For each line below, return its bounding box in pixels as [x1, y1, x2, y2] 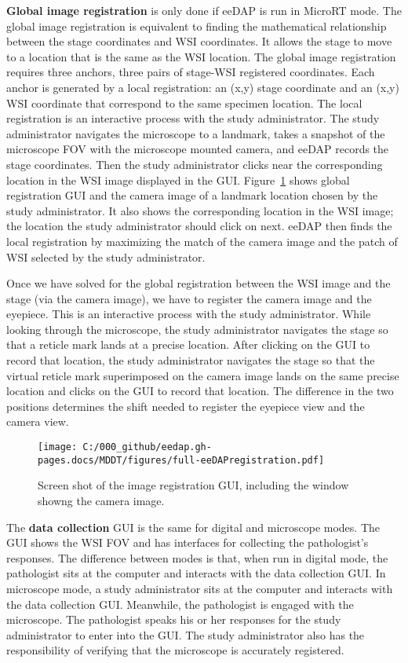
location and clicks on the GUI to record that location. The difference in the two [6, 383, 394, 399]
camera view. [6, 413, 69, 430]
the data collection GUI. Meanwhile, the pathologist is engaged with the [6, 595, 354, 612]
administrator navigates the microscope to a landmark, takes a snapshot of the [6, 125, 385, 141]
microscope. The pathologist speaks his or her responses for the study [6, 611, 341, 628]
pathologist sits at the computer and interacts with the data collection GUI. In [6, 565, 386, 581]
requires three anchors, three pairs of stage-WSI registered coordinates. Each [6, 64, 375, 80]
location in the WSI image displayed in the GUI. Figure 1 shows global [6, 171, 350, 188]
